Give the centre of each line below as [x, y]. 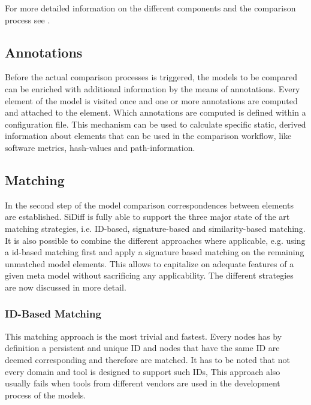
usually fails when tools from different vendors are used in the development [143, 383]
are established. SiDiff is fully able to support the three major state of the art [147, 217]
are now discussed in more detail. [66, 287]
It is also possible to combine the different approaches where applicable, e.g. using [155, 240]
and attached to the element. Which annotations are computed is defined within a [155, 112]
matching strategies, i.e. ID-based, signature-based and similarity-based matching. [155, 228]
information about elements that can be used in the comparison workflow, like [148, 136]
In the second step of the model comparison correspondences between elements [149, 205]
